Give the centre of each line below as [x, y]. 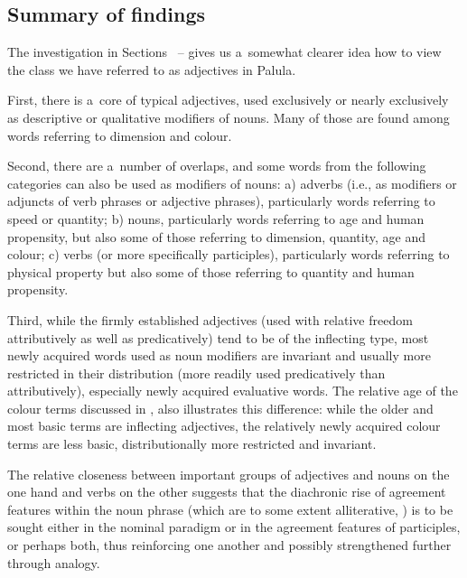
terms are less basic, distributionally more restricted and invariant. [192, 444]
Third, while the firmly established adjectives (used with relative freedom [210, 319]
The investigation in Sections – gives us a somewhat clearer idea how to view [224, 52]
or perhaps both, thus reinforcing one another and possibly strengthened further [229, 545]
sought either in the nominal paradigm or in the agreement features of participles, [234, 527]
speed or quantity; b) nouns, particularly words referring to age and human [216, 218]
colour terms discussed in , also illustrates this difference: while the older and [220, 408]
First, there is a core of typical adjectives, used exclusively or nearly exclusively [228, 100]
